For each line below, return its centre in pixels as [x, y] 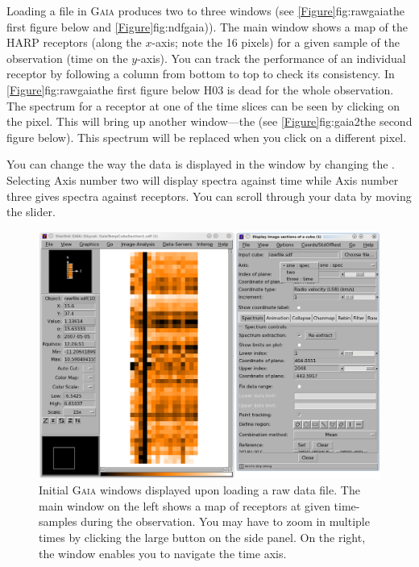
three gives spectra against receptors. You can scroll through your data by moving [209, 196]
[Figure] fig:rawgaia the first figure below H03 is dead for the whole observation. [200, 89]
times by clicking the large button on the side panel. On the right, [202, 537]
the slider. [31, 212]
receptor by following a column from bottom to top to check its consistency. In [201, 74]
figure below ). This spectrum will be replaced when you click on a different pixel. [207, 137]
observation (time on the [67, 58]
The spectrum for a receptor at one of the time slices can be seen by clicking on [203, 105]
